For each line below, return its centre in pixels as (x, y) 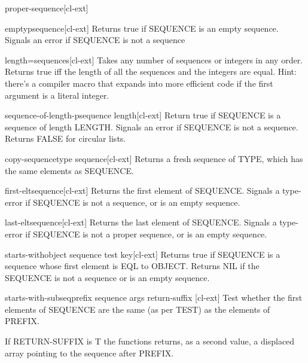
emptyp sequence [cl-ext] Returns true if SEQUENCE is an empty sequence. (142, 28)
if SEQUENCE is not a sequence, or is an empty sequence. (133, 202)
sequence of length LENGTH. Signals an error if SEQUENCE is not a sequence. (152, 126)
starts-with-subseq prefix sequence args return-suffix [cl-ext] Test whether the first (154, 298)
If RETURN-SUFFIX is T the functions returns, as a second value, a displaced (150, 341)
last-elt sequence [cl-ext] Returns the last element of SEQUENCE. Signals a (141, 222)
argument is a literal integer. (57, 95)
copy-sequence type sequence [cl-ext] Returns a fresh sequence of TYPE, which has (154, 158)
